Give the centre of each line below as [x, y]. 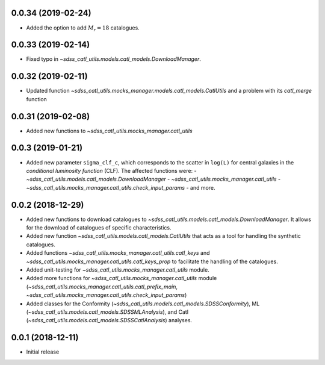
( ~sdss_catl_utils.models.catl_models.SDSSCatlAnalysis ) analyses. [109, 320]
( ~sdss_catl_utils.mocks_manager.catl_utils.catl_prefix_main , [102, 287]
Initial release [43, 352]
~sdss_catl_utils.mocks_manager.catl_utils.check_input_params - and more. [121, 187]
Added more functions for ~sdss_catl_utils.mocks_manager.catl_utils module [122, 278]
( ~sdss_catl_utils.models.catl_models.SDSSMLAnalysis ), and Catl [107, 312]
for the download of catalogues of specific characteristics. [99, 228]
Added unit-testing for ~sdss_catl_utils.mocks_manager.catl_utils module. [118, 270]
